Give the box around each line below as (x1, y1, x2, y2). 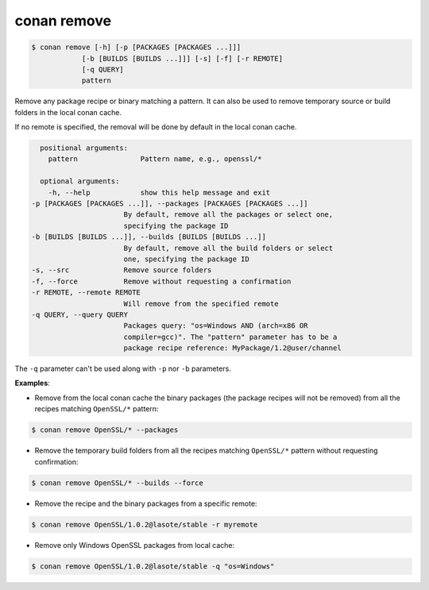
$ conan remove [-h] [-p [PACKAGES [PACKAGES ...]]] (31, 43, 242, 52)
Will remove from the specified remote (123, 299, 279, 308)
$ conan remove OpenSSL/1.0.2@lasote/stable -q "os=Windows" (31, 561, 275, 571)
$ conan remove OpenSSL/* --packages (31, 426, 179, 434)
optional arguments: (40, 177, 120, 186)
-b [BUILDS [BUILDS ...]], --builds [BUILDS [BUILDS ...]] (31, 233, 266, 241)
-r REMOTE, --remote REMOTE (31, 288, 141, 297)
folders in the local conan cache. (14, 107, 122, 117)
